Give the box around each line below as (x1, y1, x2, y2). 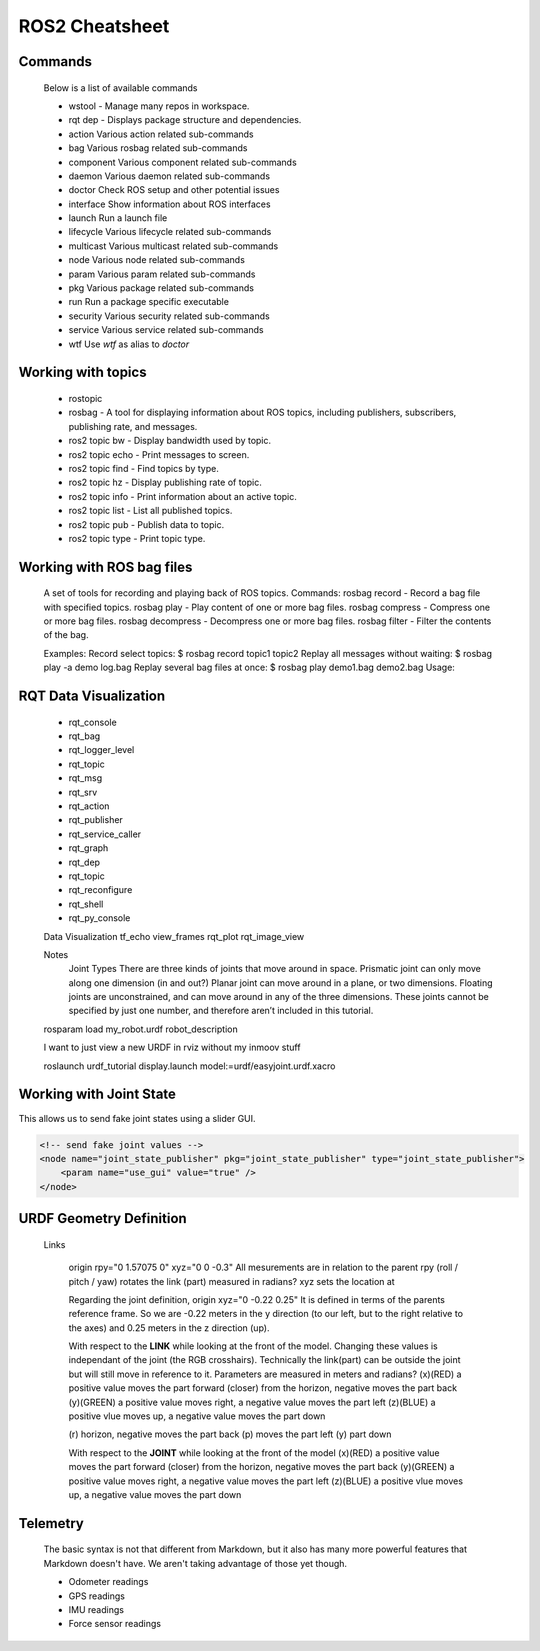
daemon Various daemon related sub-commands (68, 170, 270, 182)
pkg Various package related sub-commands (68, 282, 255, 294)
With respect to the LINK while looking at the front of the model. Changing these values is (68, 1340, 439, 1352)
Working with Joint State (18, 1086, 177, 1103)
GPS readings (68, 1590, 125, 1602)
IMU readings (68, 1603, 125, 1615)
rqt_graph (68, 842, 109, 854)
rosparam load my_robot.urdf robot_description (43, 1023, 239, 1035)
